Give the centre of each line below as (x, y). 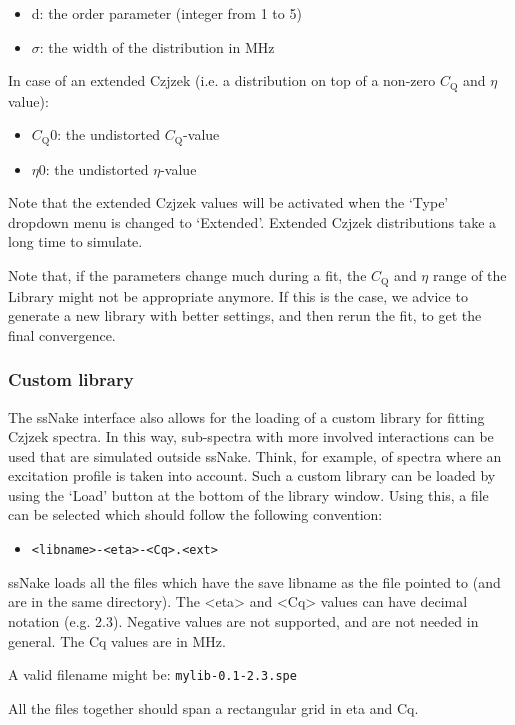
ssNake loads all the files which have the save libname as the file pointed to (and (254, 581)
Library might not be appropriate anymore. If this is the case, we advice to (238, 295)
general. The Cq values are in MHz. (117, 640)
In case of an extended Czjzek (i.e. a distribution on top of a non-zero (222, 80)
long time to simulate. (75, 241)
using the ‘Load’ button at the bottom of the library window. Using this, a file (248, 494)
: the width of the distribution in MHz (157, 46)
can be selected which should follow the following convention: (195, 514)
